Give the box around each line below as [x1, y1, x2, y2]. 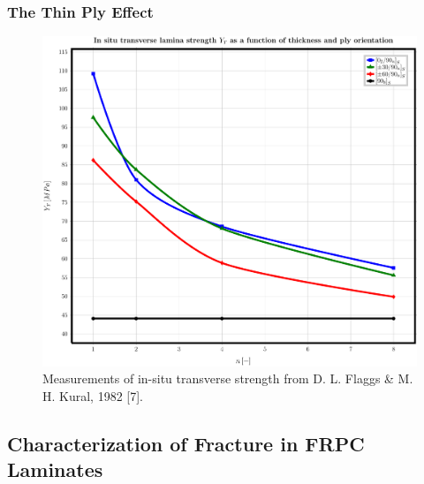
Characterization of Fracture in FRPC [7, 429, 365, 457]
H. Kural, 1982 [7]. [42, 386, 144, 405]
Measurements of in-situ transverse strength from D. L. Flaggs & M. [42, 369, 413, 388]
